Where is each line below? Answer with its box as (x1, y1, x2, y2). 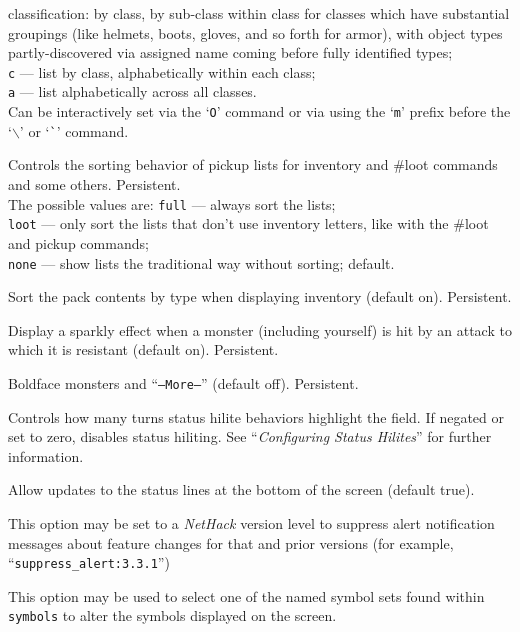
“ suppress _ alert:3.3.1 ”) (8, 552, 170, 573)
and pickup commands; (8, 232, 149, 253)
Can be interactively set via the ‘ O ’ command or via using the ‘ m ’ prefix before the (8, 101, 511, 122)
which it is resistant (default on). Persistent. (8, 339, 279, 360)
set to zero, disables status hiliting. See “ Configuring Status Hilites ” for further (8, 426, 492, 447)
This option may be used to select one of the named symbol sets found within (8, 585, 485, 606)
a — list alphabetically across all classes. (8, 81, 257, 102)
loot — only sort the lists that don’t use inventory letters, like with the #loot (8, 213, 489, 234)
